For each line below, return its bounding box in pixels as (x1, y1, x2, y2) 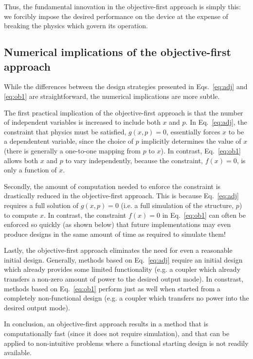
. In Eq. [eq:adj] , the (185, 117, 247, 127)
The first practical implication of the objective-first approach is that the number (4, 107, 243, 117)
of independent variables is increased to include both (4, 117, 161, 127)
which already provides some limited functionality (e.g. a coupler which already (4, 264, 241, 274)
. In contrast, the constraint (43, 209, 126, 220)
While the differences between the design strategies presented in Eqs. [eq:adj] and (4, 81, 248, 92)
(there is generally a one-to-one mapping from (4, 145, 141, 155)
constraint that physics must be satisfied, (4, 126, 126, 136)
